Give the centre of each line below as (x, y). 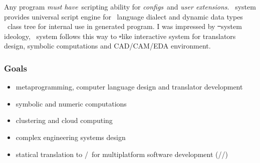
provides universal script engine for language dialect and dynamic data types (123, 16)
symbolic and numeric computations (71, 103)
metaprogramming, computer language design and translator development (129, 87)
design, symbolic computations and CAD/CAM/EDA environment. (107, 46)
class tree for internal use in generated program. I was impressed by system (124, 26)
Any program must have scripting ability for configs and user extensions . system (130, 6)
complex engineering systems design (71, 137)
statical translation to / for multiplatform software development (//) (122, 154)
